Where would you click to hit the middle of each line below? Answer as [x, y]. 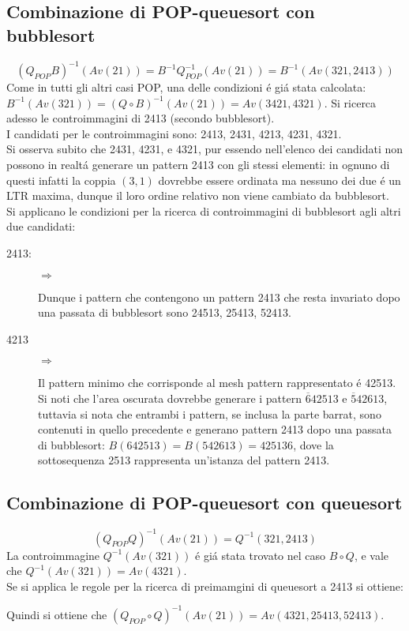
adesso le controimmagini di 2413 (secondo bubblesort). [141, 118]
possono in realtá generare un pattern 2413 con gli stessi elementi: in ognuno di [198, 165]
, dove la [313, 444]
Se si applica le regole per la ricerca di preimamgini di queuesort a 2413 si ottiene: [205, 586]
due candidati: [41, 226]
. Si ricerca [350, 102]
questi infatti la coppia [61, 180]
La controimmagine [53, 555]
